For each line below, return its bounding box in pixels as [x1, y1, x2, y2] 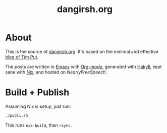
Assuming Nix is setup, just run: [5, 103, 71, 109]
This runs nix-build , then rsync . [5, 122, 72, 128]
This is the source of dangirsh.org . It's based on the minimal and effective [5, 48, 159, 54]
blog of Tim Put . [5, 54, 39, 60]
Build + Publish [5, 87, 70, 98]
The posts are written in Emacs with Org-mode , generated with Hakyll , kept [5, 63, 162, 70]
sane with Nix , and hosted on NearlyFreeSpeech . [5, 69, 107, 75]
